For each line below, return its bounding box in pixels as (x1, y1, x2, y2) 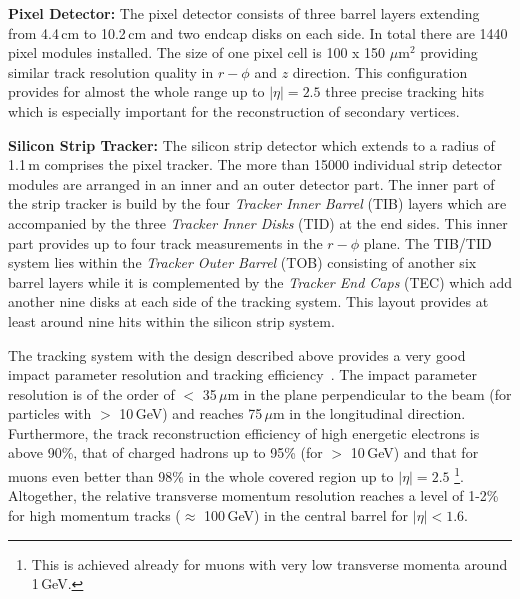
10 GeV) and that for (350, 442, 479, 463)
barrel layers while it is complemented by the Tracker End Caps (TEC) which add (8, 271, 512, 292)
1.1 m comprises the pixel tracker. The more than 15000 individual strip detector (8, 154, 502, 175)
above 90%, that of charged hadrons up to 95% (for (8, 442, 323, 463)
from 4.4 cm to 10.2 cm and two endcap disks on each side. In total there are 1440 (8, 22, 508, 43)
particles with (8, 403, 92, 424)
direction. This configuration (292, 61, 468, 82)
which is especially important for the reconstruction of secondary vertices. (8, 100, 460, 121)
